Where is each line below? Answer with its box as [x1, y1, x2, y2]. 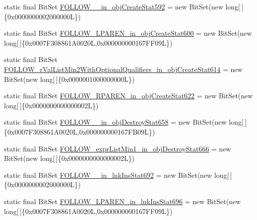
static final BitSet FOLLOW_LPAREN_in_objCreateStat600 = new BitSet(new [4, 28, 252, 38]
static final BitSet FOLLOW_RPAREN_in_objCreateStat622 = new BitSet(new [4, 90, 253, 101]
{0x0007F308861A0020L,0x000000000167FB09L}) [4, 126, 155, 137]
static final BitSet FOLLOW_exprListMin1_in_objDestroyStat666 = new [4, 143, 231, 153]
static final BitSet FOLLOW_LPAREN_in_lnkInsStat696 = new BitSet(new [4, 196, 241, 206]
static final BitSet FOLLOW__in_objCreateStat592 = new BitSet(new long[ [4, 1, 240, 11]
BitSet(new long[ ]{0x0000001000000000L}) [4, 73, 135, 84]
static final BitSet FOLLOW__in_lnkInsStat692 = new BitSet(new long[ [4, 169, 229, 180]
